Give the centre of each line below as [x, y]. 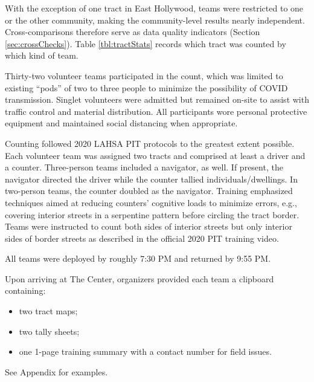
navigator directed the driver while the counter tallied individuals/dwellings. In [151, 179]
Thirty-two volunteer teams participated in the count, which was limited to [144, 75]
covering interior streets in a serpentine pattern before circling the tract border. [152, 214]
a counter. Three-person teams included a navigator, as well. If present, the [144, 167]
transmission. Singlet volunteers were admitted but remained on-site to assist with [157, 99]
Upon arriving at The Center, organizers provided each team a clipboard [139, 278]
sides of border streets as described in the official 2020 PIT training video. [142, 238]
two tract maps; [48, 311]
